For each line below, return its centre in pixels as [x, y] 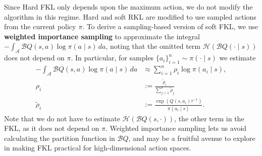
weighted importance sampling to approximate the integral [102, 36]
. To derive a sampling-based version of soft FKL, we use [170, 26]
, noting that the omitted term [153, 46]
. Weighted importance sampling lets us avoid [176, 128]
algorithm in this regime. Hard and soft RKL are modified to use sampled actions [130, 16]
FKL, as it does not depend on [52, 128]
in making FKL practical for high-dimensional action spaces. [98, 148]
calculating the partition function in [60, 138]
